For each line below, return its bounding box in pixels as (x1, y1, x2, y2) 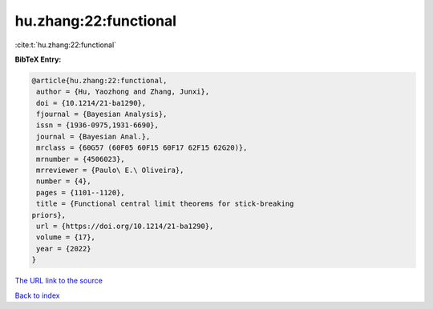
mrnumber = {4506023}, (36, 154, 126, 163)
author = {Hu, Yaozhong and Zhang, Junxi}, (36, 87, 210, 96)
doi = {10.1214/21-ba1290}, (36, 98, 147, 107)
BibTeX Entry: (14, 54, 62, 64)
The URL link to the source (14, 276, 103, 286)
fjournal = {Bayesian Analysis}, (36, 110, 168, 119)
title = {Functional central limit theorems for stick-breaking (36, 199, 294, 208)
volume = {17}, (36, 233, 96, 242)
